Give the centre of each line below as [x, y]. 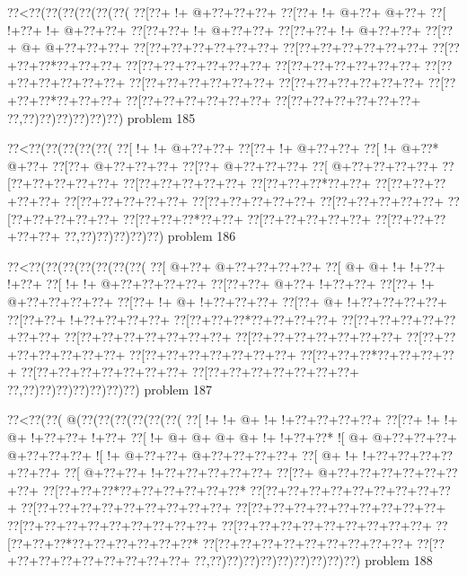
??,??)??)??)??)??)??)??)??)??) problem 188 [313, 560]
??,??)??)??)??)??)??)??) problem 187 [110, 389]
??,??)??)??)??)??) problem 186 [150, 236]
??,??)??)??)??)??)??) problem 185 [101, 117]
